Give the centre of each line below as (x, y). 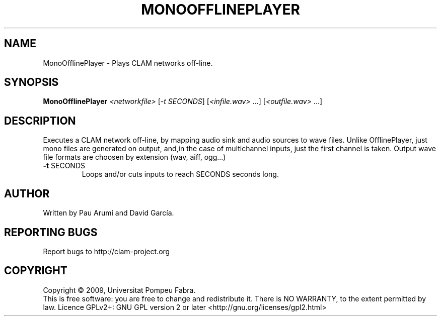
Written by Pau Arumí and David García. (108, 213)
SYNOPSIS (31, 82)
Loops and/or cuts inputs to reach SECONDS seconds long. (180, 174)
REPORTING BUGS (51, 232)
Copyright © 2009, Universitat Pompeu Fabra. (119, 290)
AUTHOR (27, 193)
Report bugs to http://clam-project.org (106, 251)
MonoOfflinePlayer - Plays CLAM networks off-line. (128, 63)
